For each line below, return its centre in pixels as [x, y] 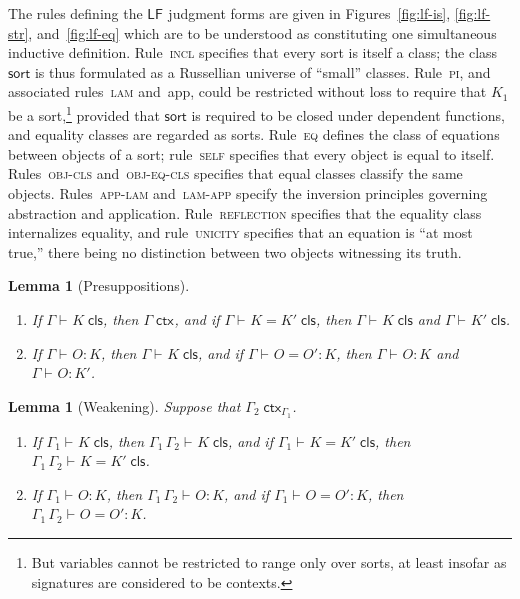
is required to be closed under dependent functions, [348, 114]
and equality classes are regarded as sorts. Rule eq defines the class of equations [254, 134]
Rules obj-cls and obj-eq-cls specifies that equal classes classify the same [235, 173]
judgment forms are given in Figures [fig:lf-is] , [309, 13]
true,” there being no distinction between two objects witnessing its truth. [235, 251]
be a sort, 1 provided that [84, 113]
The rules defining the [75, 13]
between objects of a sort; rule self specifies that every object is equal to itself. [251, 153]
